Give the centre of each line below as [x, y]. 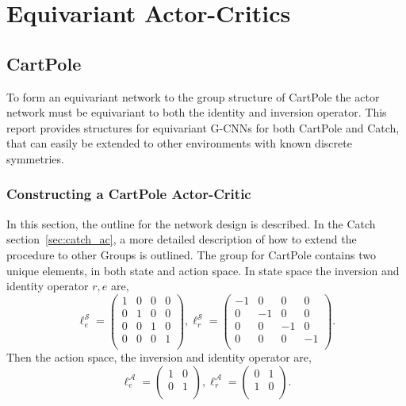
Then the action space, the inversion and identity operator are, [159, 356]
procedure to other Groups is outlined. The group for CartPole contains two [191, 254]
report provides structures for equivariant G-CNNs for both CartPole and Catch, [203, 127]
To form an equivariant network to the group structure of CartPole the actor [193, 96]
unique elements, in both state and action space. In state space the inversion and [203, 270]
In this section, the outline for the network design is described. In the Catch [191, 223]
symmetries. [35, 158]
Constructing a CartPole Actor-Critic [129, 194]
